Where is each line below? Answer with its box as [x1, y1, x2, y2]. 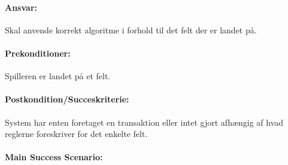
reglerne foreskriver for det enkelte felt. [5, 127, 148, 140]
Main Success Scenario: [5, 151, 103, 163]
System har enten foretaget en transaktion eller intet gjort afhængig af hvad [5, 116, 284, 128]
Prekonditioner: [5, 46, 71, 59]
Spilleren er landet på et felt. [5, 70, 111, 82]
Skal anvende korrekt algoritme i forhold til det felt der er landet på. [5, 23, 257, 36]
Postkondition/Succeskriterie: [5, 93, 129, 105]
